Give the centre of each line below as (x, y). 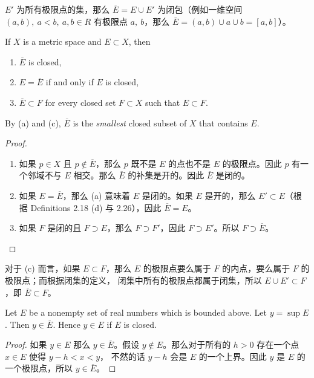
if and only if (70, 82)
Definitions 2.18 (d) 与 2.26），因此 (96, 207)
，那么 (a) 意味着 (96, 195)
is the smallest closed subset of (130, 122)
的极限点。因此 (252, 163)
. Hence (67, 324)
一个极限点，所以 (39, 368)
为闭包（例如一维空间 (200, 9)
